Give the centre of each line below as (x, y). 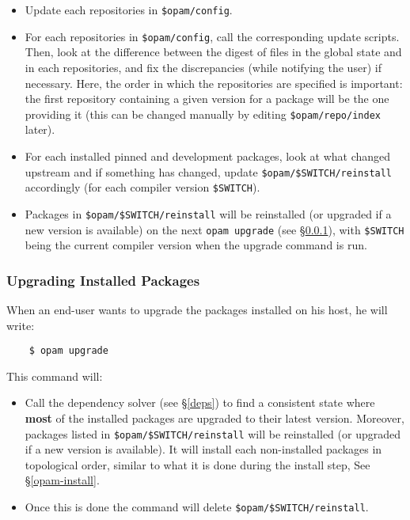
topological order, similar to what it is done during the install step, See (197, 464)
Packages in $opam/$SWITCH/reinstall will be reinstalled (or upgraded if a (208, 213)
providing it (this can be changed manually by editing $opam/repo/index (203, 114)
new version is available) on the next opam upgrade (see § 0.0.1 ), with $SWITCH (214, 229)
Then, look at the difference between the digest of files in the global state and (213, 52)
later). (40, 129)
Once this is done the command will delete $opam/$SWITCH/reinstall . (197, 507)
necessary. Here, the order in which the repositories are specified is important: (214, 83)
